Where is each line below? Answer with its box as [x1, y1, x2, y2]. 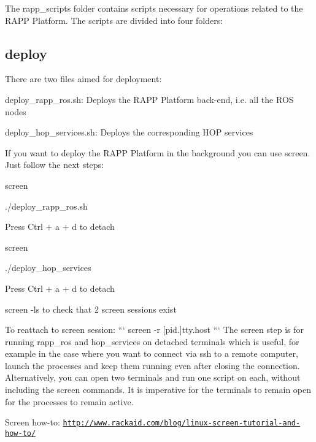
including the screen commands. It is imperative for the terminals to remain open [5, 383, 312, 396]
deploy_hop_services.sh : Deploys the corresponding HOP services [5, 126, 253, 139]
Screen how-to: [5, 416, 60, 429]
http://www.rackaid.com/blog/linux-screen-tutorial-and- [63, 419, 301, 428]
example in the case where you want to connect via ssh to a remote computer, [5, 347, 298, 360]
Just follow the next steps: [5, 158, 104, 171]
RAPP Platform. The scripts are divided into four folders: [5, 13, 223, 26]
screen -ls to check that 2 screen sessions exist [5, 302, 177, 315]
